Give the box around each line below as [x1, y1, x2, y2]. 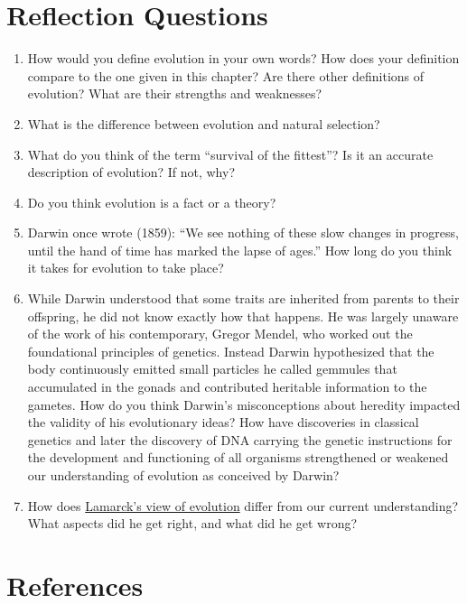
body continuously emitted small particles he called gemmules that [27, 359, 397, 378]
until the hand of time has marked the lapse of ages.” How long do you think [27, 240, 453, 259]
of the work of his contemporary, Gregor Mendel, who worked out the [27, 324, 413, 343]
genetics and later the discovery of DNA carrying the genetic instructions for [27, 430, 453, 449]
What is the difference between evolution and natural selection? [27, 114, 380, 133]
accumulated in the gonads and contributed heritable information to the [27, 377, 427, 396]
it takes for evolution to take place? [27, 258, 224, 277]
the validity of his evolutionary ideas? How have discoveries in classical [27, 413, 419, 432]
